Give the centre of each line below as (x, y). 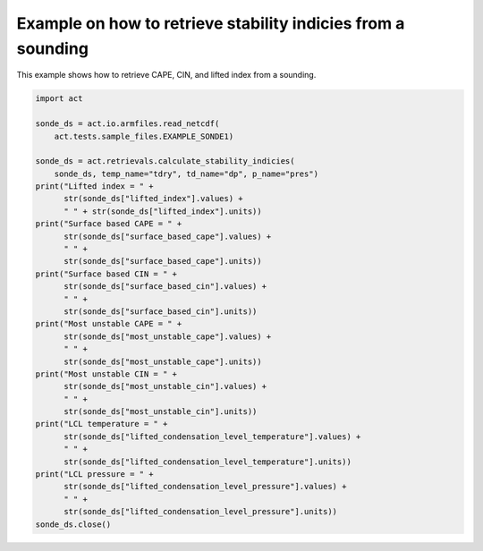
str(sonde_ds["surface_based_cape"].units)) (163, 261)
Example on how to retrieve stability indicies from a (211, 23)
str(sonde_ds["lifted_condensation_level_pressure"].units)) (201, 512)
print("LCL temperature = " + (102, 424)
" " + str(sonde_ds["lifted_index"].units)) (163, 211)
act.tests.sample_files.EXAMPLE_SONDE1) (144, 136)
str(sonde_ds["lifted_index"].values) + (153, 199)
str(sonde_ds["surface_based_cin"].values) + (165, 287)
